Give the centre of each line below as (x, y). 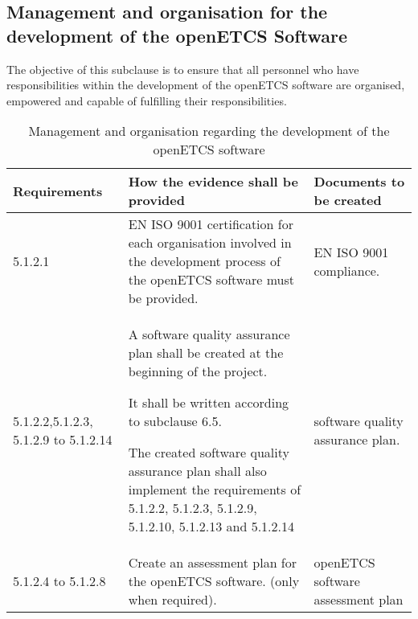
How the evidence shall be (213, 182)
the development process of (204, 261)
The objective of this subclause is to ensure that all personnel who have (183, 69)
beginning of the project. (198, 371)
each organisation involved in (210, 243)
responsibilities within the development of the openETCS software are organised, (206, 85)
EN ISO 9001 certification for (211, 224)
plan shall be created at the (206, 353)
